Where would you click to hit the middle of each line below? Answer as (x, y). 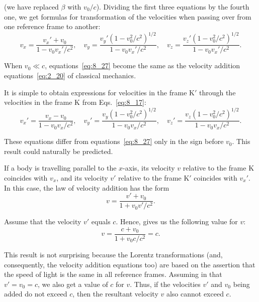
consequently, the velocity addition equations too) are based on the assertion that (130, 264)
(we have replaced (31, 7)
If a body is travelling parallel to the (60, 168)
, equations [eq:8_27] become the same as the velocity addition (143, 65)
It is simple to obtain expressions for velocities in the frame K (99, 92)
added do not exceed (36, 294)
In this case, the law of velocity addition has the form (87, 187)
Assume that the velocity (43, 221)
